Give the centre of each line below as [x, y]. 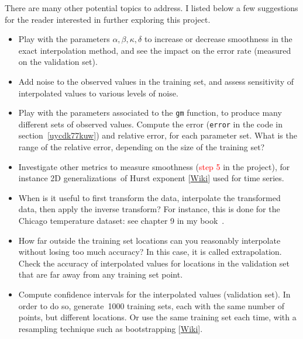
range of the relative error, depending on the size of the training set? [142, 147]
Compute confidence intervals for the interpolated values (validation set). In [154, 294]
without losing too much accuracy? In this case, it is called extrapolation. [150, 252]
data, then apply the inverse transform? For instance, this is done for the [149, 209]
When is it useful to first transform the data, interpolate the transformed [149, 197]
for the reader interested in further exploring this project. [108, 19]
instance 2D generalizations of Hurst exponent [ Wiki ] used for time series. [151, 178]
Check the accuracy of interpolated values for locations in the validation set [154, 263]
